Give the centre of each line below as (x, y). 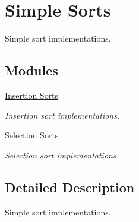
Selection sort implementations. (62, 155)
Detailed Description (70, 187)
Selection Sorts (32, 135)
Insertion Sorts (32, 95)
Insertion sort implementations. (62, 115)
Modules (31, 70)
